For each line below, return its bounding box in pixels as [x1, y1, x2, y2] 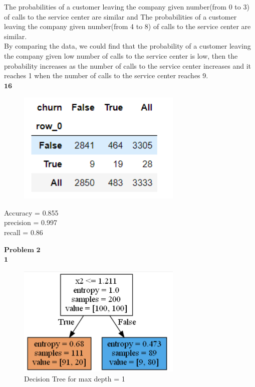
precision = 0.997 [4, 217, 57, 228]
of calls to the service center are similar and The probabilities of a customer [4, 11, 237, 22]
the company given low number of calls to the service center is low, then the [4, 50, 238, 61]
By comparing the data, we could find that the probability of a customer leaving [4, 41, 251, 51]
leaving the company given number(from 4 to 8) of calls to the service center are [4, 21, 251, 32]
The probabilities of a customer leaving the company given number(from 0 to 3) [4, 2, 249, 12]
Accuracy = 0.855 [4, 207, 59, 218]
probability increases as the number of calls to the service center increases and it [4, 60, 251, 71]
